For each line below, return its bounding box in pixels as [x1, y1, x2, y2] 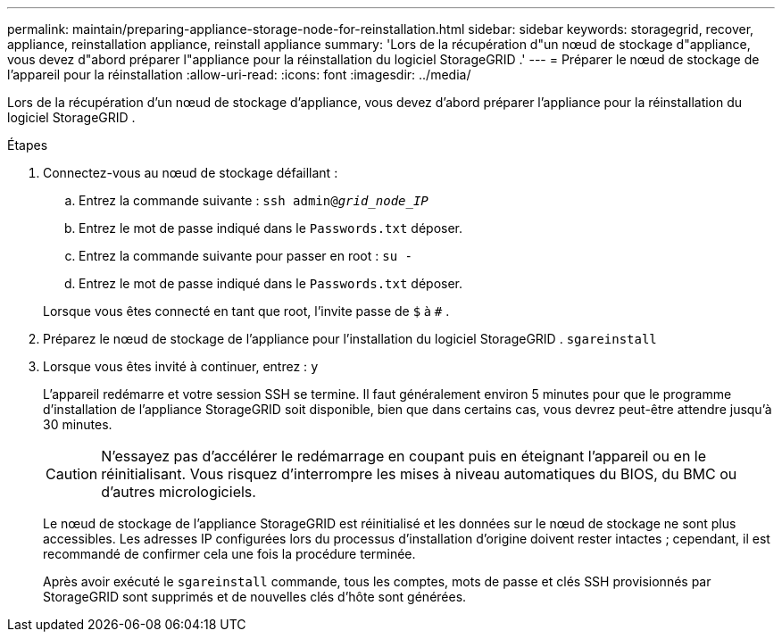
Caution [46, 465, 98, 483]
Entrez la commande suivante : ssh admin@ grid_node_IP [79, 193, 428, 208]
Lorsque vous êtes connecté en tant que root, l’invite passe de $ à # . [43, 303, 450, 319]
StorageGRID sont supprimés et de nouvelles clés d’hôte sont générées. [43, 589, 467, 604]
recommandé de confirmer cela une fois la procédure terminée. [43, 546, 416, 561]
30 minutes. [43, 417, 112, 432]
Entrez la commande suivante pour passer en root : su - [79, 248, 412, 263]
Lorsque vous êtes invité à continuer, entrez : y [43, 359, 319, 374]
